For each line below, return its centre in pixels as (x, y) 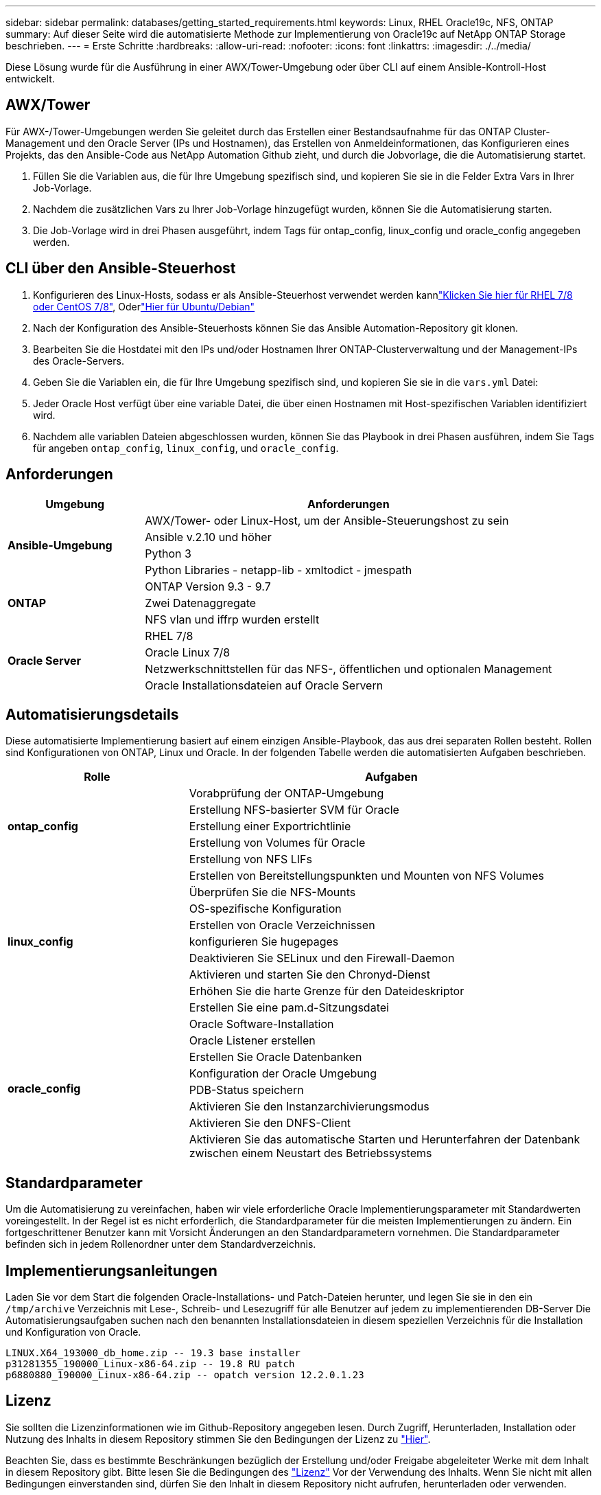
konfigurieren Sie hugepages (264, 942)
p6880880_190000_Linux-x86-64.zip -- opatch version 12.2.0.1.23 (185, 1375)
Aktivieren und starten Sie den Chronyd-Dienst (309, 975)
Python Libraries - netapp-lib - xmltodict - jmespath (279, 570)
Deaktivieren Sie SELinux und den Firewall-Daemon (322, 958)
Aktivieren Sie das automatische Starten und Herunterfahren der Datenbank (385, 1140)
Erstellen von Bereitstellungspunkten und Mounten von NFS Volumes (366, 876)
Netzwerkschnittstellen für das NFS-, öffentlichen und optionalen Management (349, 669)
